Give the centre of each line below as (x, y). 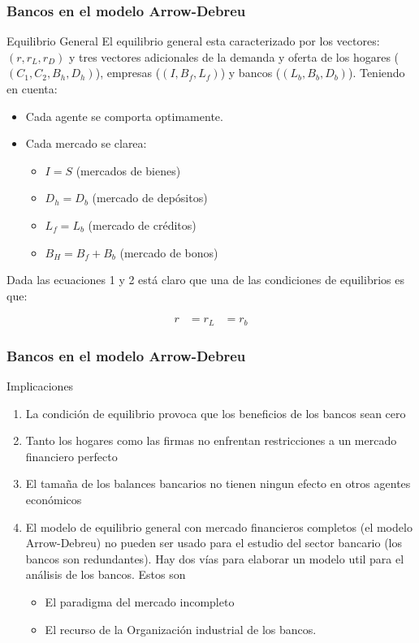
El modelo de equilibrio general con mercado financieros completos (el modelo (219, 526)
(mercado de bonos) (169, 252)
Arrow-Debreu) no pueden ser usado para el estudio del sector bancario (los (214, 543)
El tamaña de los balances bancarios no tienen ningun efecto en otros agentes (218, 483)
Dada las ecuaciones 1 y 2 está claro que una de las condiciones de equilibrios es (205, 280)
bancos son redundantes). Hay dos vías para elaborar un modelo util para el (215, 558)
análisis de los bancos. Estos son (106, 574)
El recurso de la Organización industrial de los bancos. (181, 629)
